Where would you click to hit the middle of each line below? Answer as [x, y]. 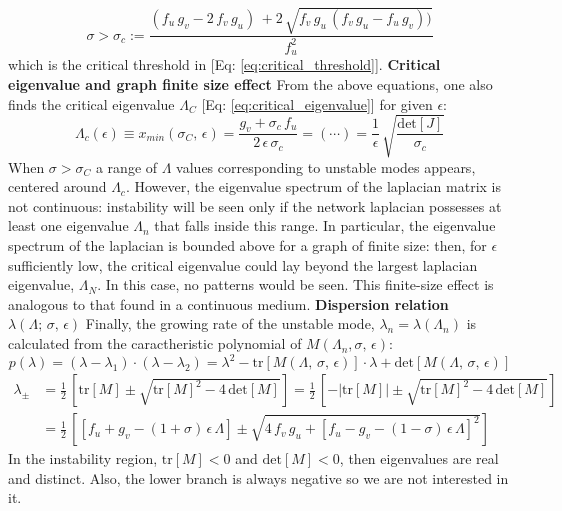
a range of [126, 166]
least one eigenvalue [68, 225]
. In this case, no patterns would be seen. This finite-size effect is [295, 284]
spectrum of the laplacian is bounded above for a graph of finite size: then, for [247, 245]
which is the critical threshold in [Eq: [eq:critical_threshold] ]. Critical [224, 64]
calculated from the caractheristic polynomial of [155, 343]
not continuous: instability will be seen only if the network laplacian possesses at [255, 205]
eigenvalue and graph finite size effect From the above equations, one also [250, 83]
